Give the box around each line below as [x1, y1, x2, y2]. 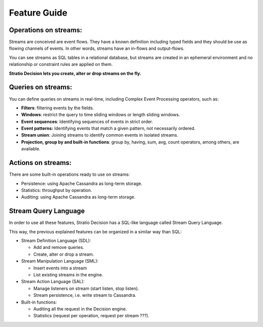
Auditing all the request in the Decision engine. [33, 306, 127, 312]
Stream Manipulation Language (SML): [21, 258, 99, 264]
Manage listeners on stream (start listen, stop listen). [33, 286, 139, 291]
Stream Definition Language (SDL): [21, 238, 91, 244]
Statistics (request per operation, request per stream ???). [33, 313, 150, 319]
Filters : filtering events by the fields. [21, 105, 94, 111]
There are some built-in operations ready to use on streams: [9, 171, 130, 178]
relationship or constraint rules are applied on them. [9, 61, 113, 67]
